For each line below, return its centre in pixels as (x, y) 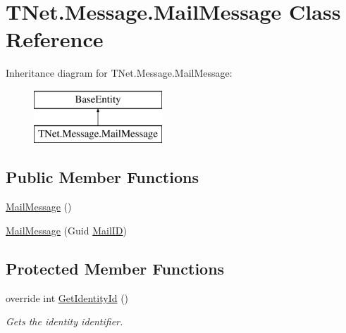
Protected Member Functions (115, 268)
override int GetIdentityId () (67, 297)
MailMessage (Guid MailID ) (66, 230)
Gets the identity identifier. (64, 321)
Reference (55, 39)
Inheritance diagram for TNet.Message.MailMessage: (119, 73)
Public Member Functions (102, 177)
